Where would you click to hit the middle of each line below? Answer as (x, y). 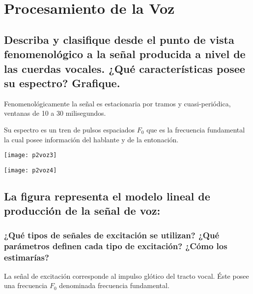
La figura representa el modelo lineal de (107, 196)
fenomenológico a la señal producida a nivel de (125, 54)
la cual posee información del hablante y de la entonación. (91, 139)
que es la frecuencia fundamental (196, 129)
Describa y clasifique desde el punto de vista (119, 39)
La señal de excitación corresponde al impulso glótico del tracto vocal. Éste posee (126, 276)
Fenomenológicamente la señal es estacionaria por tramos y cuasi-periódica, (117, 103)
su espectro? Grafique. (62, 82)
